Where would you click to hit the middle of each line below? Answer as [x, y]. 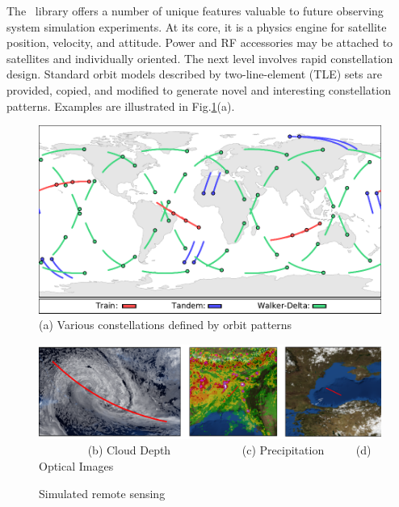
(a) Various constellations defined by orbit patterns [166, 325]
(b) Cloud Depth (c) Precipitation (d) [229, 450]
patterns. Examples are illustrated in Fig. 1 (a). [121, 106]
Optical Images [76, 465]
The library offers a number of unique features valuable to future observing [195, 11]
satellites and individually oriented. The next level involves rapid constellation [200, 58]
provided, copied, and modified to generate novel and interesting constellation [199, 89]
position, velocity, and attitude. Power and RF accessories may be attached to [200, 42]
